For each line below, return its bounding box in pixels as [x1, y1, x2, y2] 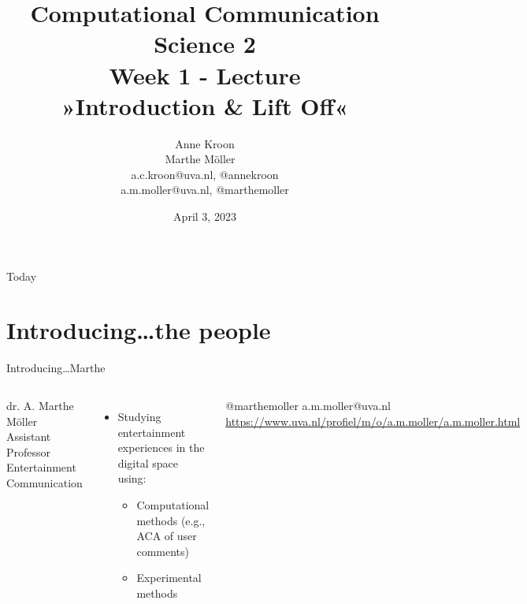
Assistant [6, 428, 51, 445]
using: [117, 470, 147, 487]
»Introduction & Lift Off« [61, 89, 349, 121]
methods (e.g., [136, 512, 206, 528]
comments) [136, 542, 189, 559]
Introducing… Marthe [6, 360, 106, 376]
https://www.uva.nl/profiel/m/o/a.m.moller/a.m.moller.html [225, 412, 521, 429]
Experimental [136, 569, 202, 586]
